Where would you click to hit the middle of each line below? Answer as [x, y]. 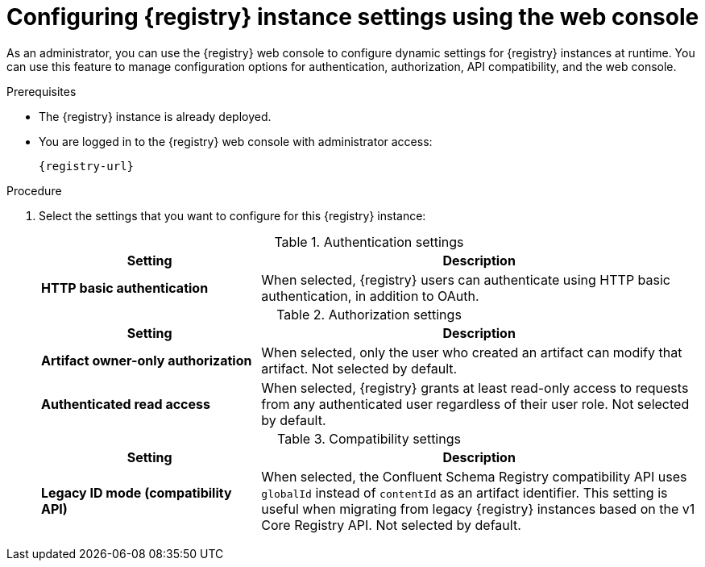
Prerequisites [41, 91]
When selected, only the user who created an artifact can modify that [472, 352]
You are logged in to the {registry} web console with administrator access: [236, 141]
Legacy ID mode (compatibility [137, 492]
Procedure [34, 190]
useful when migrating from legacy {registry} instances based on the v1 [478, 509]
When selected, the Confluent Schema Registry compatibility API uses [474, 476]
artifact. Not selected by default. [359, 368]
